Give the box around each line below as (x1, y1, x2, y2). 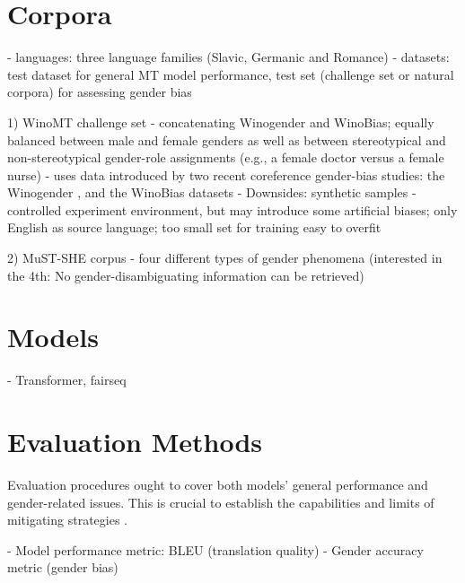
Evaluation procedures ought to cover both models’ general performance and (7, 475, 428, 494)
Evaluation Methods (7, 423, 263, 460)
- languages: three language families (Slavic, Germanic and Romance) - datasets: (7, 48, 450, 66)
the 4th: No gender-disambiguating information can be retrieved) (7, 265, 364, 284)
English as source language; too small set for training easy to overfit (7, 218, 382, 237)
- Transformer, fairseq (7, 370, 127, 389)
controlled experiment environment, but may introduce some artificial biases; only (7, 200, 458, 219)
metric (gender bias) (7, 558, 118, 577)
